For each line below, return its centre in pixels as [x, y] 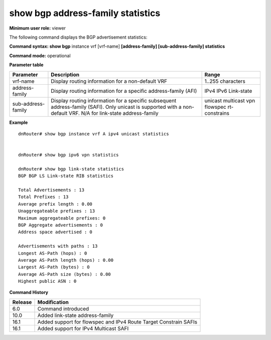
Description [65, 74]
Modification [53, 302]
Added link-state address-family [76, 315]
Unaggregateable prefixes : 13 [57, 211]
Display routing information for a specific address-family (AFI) [124, 91]
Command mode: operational [40, 56]
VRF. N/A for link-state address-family [113, 113]
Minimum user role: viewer [38, 28]
